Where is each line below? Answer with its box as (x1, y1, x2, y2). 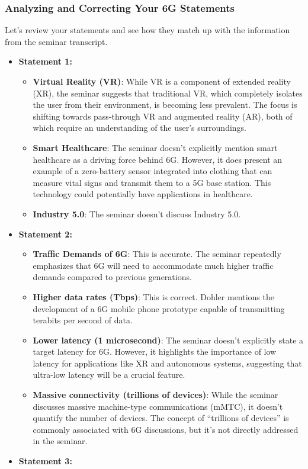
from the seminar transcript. (5, 35, 108, 47)
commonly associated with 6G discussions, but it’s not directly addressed (33, 423, 299, 435)
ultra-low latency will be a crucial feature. (33, 368, 185, 381)
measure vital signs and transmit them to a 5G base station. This (33, 176, 271, 188)
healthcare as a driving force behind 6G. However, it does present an (33, 153, 283, 165)
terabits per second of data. (33, 314, 133, 326)
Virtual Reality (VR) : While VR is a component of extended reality (33, 75, 291, 87)
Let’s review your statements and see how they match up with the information (5, 24, 290, 36)
